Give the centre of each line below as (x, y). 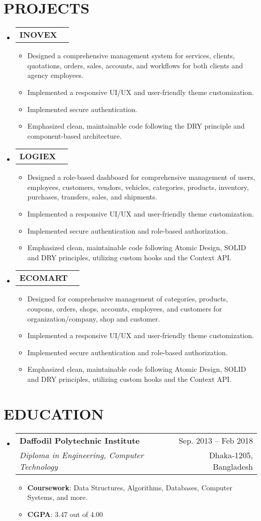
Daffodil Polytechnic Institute (79, 440)
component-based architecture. (74, 135)
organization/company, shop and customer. (94, 318)
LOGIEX (38, 156)
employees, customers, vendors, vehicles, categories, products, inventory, (138, 187)
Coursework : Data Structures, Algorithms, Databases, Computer (130, 487)
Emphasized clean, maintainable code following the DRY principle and (136, 126)
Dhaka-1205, (231, 455)
